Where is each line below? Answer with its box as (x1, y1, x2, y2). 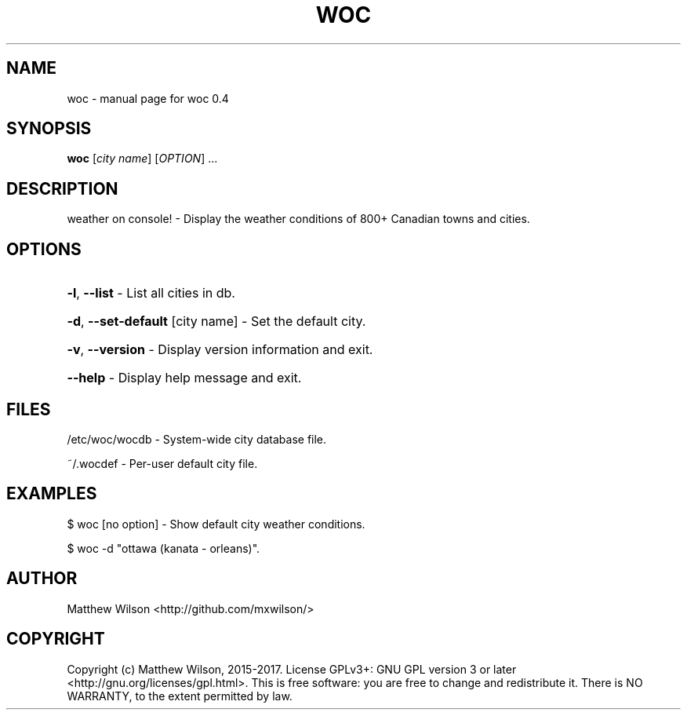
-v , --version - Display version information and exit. (67, 342, 373, 358)
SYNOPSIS (6, 119, 92, 139)
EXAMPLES (6, 484, 97, 504)
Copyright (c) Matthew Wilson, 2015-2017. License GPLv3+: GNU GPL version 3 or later (67, 662, 517, 676)
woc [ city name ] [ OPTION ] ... (67, 152, 218, 166)
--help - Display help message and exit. (67, 370, 302, 386)
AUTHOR (6, 568, 78, 589)
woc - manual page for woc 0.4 (67, 91, 229, 105)
